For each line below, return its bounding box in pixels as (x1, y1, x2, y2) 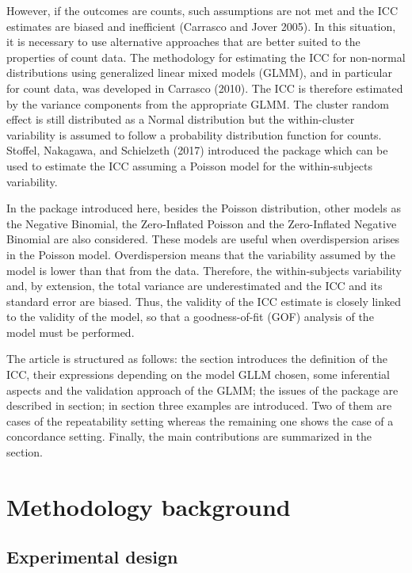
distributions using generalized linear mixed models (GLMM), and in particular (6, 64, 392, 81)
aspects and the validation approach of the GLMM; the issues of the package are (6, 381, 399, 398)
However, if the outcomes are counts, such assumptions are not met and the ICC (6, 2, 399, 18)
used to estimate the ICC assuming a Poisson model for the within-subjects (6, 157, 373, 174)
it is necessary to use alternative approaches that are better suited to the (6, 33, 360, 50)
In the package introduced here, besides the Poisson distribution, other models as (6, 200, 401, 216)
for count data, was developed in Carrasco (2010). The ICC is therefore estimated (6, 79, 403, 96)
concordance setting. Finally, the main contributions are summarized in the (6, 428, 372, 445)
